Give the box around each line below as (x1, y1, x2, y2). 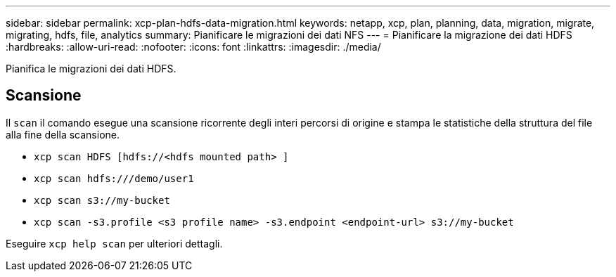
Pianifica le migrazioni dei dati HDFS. (6, 63, 177, 75)
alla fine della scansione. (6, 128, 120, 141)
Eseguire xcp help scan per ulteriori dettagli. (6, 237, 223, 250)
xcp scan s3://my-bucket (34, 194, 170, 206)
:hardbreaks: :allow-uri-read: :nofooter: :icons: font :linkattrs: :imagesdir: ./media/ (6, 41, 381, 53)
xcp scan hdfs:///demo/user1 (34, 172, 194, 184)
